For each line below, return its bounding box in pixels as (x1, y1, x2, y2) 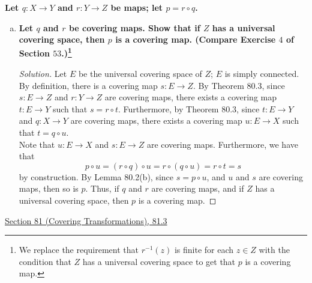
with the (259, 243, 290, 256)
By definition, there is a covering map (19, 79, 158, 91)
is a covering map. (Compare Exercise (115, 33, 276, 46)
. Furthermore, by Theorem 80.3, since (118, 102, 260, 115)
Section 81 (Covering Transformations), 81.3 (5, 214, 167, 227)
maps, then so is (19, 182, 79, 195)
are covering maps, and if (151, 182, 244, 195)
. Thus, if (85, 182, 119, 195)
